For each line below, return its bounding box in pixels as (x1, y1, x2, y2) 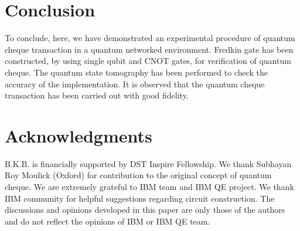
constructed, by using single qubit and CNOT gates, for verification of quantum (5, 55, 291, 67)
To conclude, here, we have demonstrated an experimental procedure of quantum (5, 32, 295, 44)
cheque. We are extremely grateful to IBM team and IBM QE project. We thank (5, 181, 294, 192)
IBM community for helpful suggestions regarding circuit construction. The (5, 192, 275, 204)
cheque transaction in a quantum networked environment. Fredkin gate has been (5, 43, 294, 55)
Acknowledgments (5, 123, 152, 147)
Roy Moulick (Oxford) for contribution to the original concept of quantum (5, 169, 272, 181)
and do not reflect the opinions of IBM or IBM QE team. (5, 215, 210, 227)
